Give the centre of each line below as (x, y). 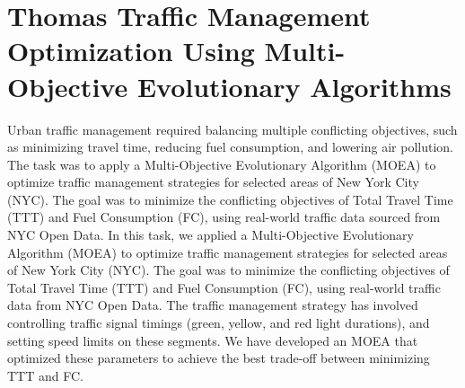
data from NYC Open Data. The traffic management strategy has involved (213, 305)
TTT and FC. (45, 375)
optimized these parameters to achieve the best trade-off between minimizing (219, 358)
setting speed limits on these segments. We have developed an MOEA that (213, 340)
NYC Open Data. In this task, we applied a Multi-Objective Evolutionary (211, 235)
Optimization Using (131, 51)
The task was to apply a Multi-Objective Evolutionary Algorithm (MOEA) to (222, 164)
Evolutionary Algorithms (294, 86)
